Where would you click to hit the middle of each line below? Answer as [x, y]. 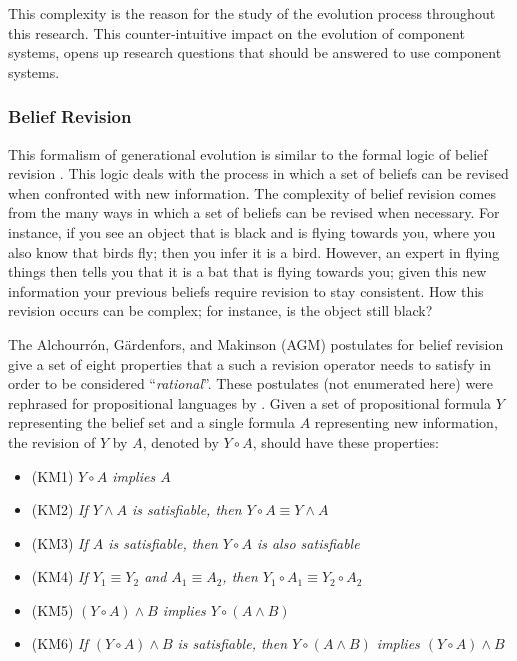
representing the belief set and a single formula [151, 422]
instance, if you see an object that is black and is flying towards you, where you [252, 231]
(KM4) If [59, 576]
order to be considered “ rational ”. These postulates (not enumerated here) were [251, 383]
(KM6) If [59, 643]
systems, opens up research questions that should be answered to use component [255, 52]
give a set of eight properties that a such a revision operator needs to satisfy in [249, 363]
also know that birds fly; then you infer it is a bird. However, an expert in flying [254, 251]
